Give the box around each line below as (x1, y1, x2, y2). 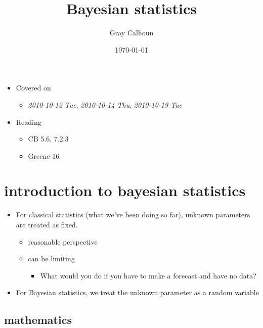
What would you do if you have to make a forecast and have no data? (40, 270, 256, 280)
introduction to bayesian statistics (4, 180, 246, 201)
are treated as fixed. (16, 219, 78, 229)
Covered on (16, 82, 51, 93)
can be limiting (28, 253, 75, 264)
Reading (16, 116, 41, 127)
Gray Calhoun (109, 27, 154, 38)
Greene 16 (28, 150, 60, 161)
